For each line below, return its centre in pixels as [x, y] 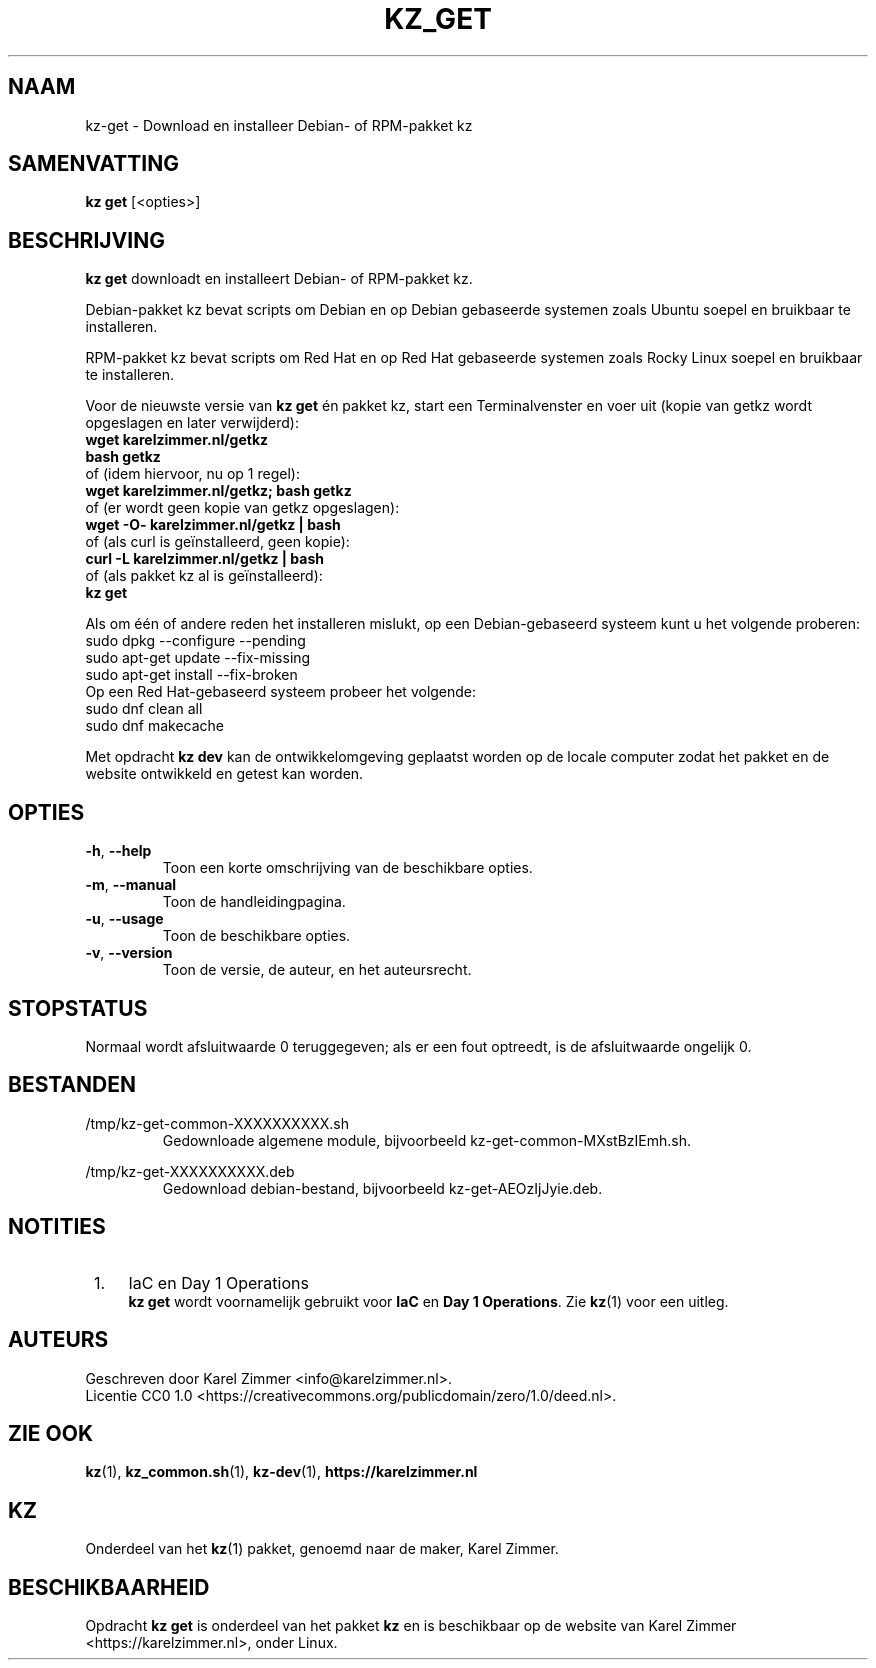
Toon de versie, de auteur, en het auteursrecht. [317, 970]
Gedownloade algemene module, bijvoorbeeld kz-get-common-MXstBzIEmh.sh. [427, 1140]
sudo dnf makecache [155, 726]
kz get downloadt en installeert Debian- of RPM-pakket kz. [279, 279]
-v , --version [129, 953]
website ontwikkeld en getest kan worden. [224, 774]
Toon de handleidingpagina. [254, 902]
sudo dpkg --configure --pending [195, 641]
